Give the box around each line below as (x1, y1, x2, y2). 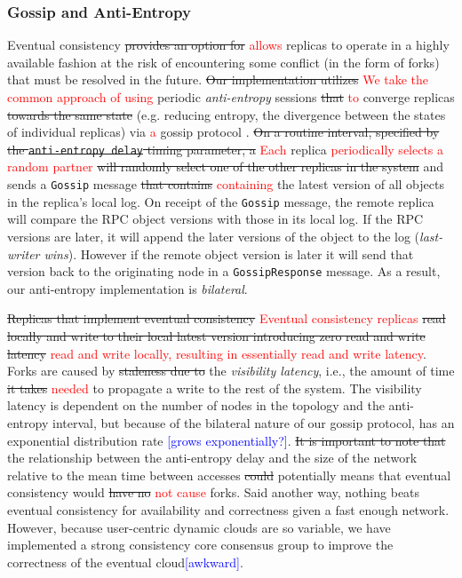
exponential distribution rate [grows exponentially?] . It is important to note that (7, 431, 446, 449)
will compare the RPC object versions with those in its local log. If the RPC (7, 210, 424, 228)
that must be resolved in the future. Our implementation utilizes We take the (7, 70, 429, 89)
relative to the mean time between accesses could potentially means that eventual (7, 465, 451, 484)
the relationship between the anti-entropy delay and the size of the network (7, 448, 418, 467)
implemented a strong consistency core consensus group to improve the (7, 535, 394, 554)
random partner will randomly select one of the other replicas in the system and (7, 157, 443, 176)
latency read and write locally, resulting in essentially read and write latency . (7, 344, 426, 362)
